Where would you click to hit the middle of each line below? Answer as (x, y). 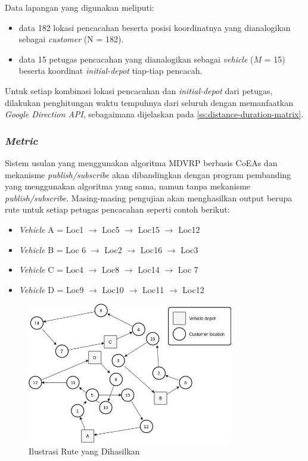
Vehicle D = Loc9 (51, 289)
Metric (21, 140)
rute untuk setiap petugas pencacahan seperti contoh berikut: (117, 209)
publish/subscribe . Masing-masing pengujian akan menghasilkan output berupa (149, 197)
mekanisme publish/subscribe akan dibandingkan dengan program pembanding (148, 174)
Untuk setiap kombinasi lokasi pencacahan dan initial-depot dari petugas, (139, 90)
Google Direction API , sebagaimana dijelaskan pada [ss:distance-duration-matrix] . (154, 114)
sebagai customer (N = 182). (71, 39)
